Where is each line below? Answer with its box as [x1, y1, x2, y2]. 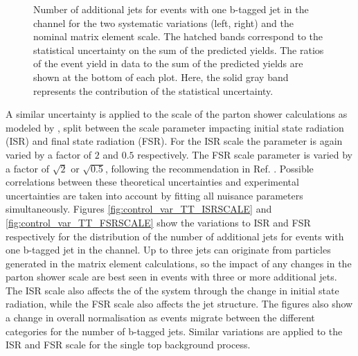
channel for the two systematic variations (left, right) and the [33, 15, 294, 30]
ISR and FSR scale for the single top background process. [6, 337, 251, 352]
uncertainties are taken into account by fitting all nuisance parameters [6, 188, 303, 202]
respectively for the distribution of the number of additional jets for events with [6, 229, 344, 243]
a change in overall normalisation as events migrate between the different [6, 310, 315, 325]
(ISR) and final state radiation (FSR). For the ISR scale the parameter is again [6, 134, 343, 148]
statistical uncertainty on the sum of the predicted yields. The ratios [33, 42, 324, 57]
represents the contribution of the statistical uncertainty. [33, 83, 274, 98]
